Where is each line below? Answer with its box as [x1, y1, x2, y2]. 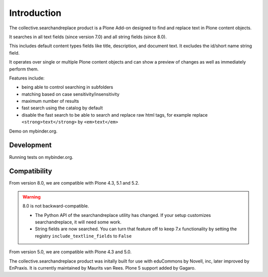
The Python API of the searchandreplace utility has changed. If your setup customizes [35, 212, 211, 218]
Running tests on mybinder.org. [9, 154, 73, 160]
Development [9, 141, 52, 149]
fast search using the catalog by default [21, 105, 103, 111]
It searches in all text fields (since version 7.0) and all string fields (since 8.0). [9, 34, 167, 40]
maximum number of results [21, 98, 79, 104]
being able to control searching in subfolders [21, 84, 114, 90]
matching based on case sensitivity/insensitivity [21, 91, 120, 97]
